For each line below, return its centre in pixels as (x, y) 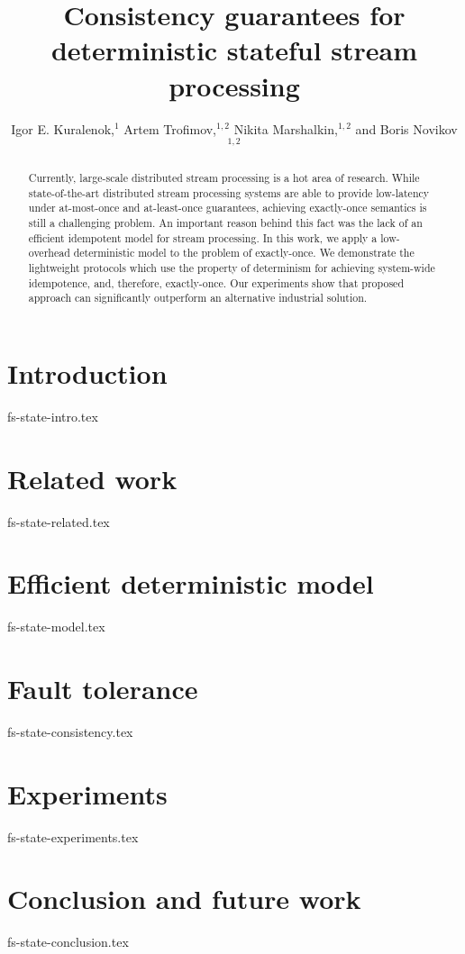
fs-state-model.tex (56, 627)
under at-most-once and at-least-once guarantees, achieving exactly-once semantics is (228, 208)
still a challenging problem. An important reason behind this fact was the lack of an (225, 222)
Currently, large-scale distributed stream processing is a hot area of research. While (224, 177)
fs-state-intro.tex (53, 416)
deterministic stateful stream (234, 50)
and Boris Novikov (406, 128)
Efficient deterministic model (191, 583)
